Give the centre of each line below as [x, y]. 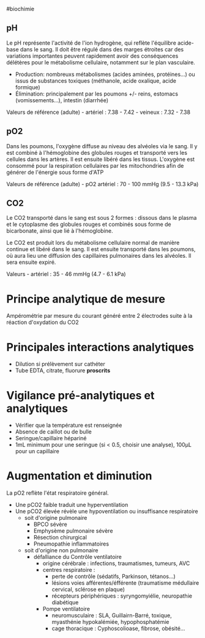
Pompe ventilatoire [66, 609]
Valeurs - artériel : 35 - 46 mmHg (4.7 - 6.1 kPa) [66, 274]
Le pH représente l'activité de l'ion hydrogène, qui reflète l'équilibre [91, 43]
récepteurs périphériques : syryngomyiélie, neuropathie [122, 596]
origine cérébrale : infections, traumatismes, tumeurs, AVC [116, 563]
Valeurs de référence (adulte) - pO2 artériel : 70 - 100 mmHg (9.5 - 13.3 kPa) [102, 184]
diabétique [65, 602]
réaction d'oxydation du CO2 [43, 322]
